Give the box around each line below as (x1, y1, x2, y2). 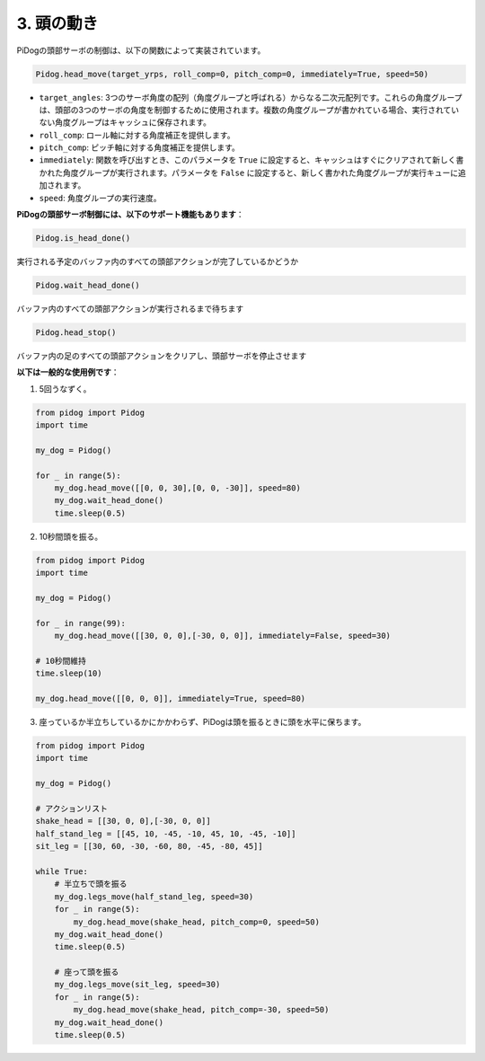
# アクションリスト (35, 804, 108, 814)
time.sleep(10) (35, 668, 102, 678)
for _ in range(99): (35, 618, 126, 628)
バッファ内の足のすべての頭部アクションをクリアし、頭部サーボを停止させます (16, 350, 307, 361)
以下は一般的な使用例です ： (16, 367, 119, 377)
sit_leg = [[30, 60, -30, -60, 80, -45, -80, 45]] (35, 841, 264, 852)
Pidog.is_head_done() (35, 234, 131, 243)
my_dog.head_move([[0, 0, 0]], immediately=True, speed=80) (35, 694, 306, 704)
